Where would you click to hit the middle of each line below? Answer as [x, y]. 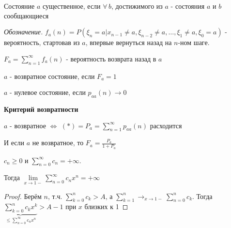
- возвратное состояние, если [52, 76]
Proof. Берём [23, 196]
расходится [166, 125]
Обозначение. [23, 32]
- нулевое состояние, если [48, 92]
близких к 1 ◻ [106, 206]
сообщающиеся [26, 15]
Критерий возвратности [41, 109]
